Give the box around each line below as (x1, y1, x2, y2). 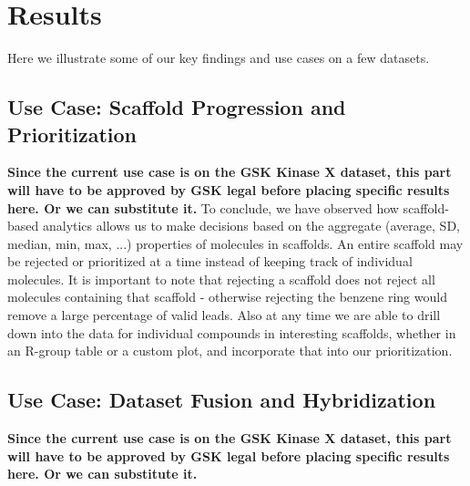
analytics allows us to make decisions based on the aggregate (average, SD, (42, 216, 460, 235)
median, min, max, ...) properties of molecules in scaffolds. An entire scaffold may (7, 233, 464, 253)
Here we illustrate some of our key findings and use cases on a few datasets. (7, 48, 430, 67)
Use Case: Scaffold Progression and (7, 93, 346, 121)
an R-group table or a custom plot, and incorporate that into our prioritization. (7, 341, 453, 360)
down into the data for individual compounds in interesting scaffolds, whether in (7, 323, 456, 342)
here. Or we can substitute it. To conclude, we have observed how (7, 198, 399, 217)
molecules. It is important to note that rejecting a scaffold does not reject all (7, 269, 435, 288)
